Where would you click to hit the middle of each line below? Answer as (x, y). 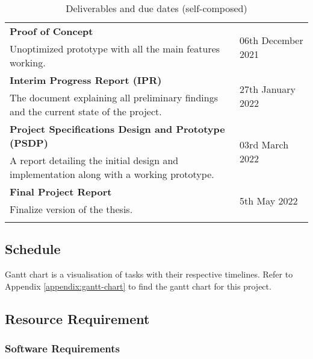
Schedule (33, 249)
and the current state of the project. (86, 111)
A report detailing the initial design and (94, 160)
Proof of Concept (51, 31)
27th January (268, 89)
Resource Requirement (77, 318)
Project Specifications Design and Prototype (117, 129)
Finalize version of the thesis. (71, 209)
